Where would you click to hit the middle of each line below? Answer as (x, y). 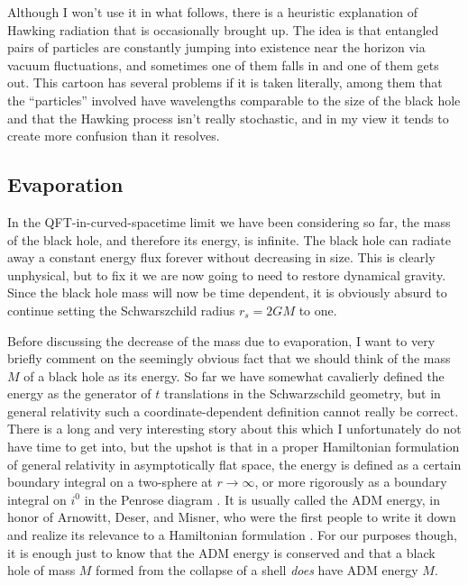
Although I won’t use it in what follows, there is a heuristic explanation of (213, 12)
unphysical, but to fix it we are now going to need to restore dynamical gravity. (227, 274)
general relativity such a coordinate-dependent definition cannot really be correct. (233, 411)
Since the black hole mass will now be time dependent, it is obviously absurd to (227, 292)
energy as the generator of (79, 393)
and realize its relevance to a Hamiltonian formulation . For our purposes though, (232, 535)
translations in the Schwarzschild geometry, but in (303, 393)
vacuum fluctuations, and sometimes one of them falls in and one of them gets (223, 64)
